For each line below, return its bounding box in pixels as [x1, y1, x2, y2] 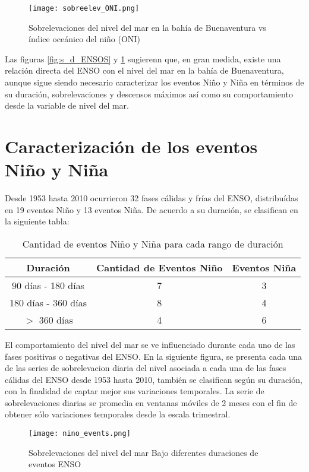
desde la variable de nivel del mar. [5, 99, 129, 112]
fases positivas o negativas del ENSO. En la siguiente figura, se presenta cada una [5, 350, 302, 362]
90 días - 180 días [12, 278, 84, 292]
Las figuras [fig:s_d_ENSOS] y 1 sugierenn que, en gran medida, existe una [5, 52, 281, 65]
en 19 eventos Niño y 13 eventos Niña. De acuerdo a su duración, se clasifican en [5, 203, 298, 216]
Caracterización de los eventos [5, 134, 258, 158]
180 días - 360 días [10, 295, 87, 309]
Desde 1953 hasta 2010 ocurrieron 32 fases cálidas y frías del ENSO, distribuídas [5, 192, 298, 204]
